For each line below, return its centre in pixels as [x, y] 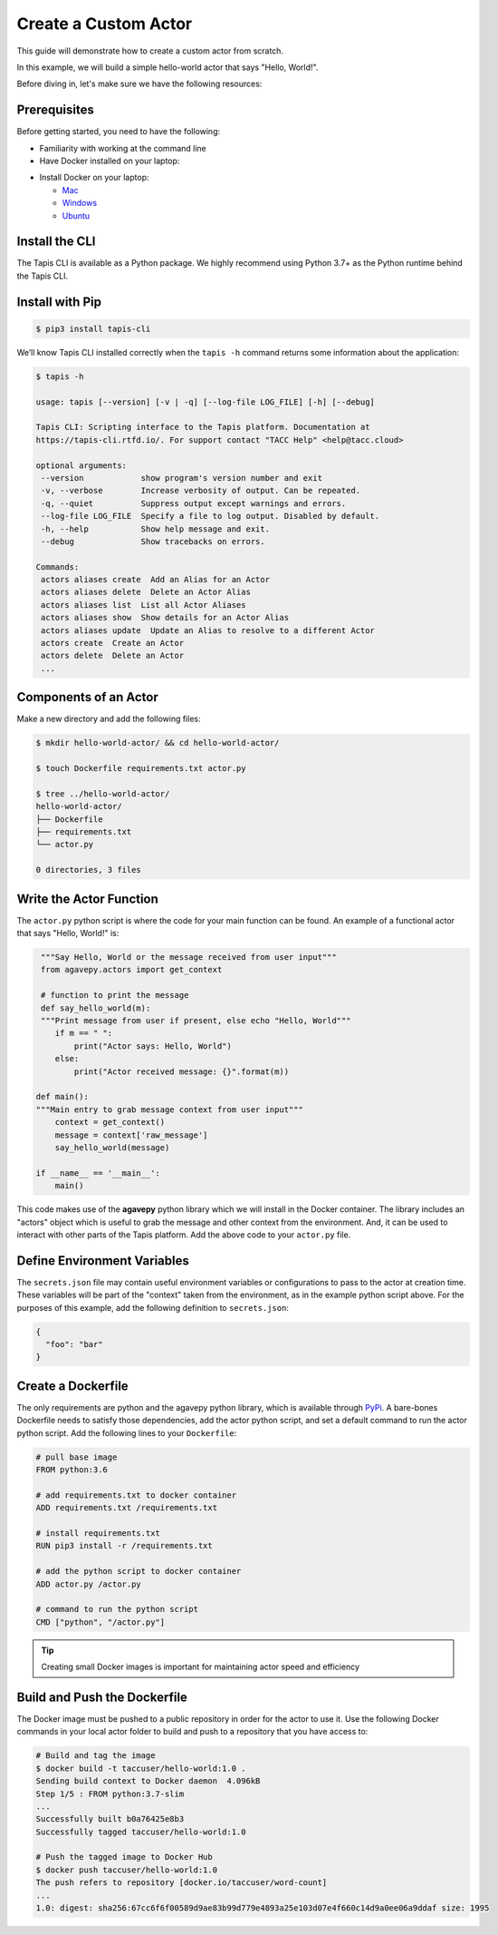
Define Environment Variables [103, 1261]
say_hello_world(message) [112, 1147]
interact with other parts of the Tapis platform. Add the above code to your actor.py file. [184, 1235]
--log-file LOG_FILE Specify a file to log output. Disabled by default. [211, 516]
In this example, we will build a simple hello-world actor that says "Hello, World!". [168, 67]
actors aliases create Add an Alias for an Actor [156, 580]
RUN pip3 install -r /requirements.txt [124, 1546]
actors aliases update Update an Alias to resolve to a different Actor [208, 630]
